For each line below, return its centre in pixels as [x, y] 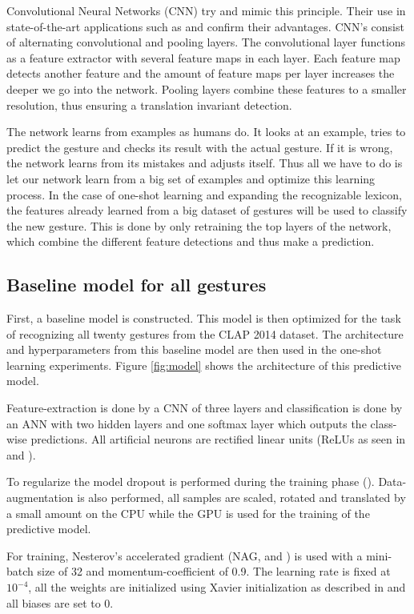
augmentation [40, 498]
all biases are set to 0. [60, 602]
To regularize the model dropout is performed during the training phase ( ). [191, 482]
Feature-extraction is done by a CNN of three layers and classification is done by [205, 408]
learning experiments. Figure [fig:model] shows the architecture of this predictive [204, 365]
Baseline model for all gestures [137, 285]
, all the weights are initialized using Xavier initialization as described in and [217, 587]
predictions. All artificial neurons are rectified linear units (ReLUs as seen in [218, 439]
